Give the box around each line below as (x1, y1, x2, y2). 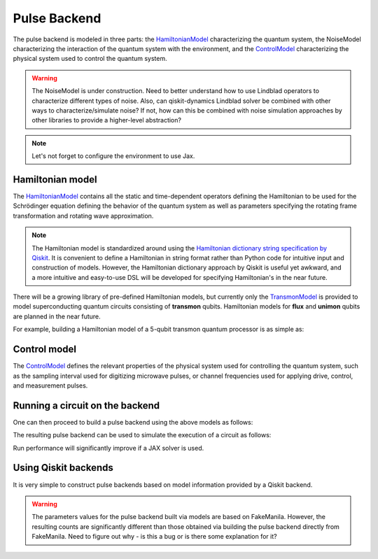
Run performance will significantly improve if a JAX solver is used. (13, 444, 204, 452)
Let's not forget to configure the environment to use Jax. (31, 152, 195, 160)
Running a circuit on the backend (13, 399, 160, 411)
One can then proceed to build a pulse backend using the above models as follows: (13, 418, 253, 426)
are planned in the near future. (13, 312, 101, 320)
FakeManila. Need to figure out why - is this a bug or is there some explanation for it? (31, 532, 277, 541)
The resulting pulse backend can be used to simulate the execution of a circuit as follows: (13, 431, 272, 439)
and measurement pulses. (13, 381, 88, 390)
